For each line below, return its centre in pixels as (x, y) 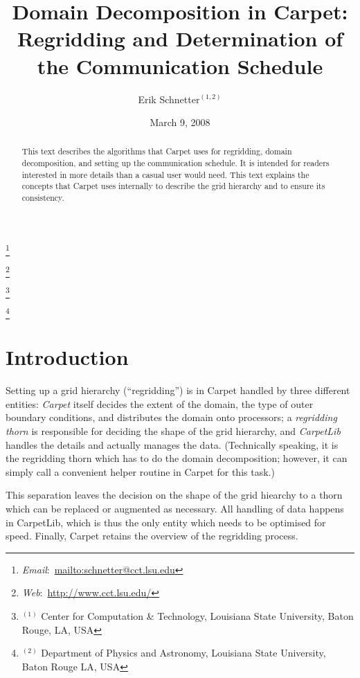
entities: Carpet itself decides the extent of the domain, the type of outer (160, 403)
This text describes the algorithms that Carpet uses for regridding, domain (157, 151)
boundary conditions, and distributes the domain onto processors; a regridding (171, 417)
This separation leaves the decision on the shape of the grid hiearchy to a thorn (174, 495)
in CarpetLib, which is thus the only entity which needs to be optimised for (166, 522)
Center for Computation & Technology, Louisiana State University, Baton (197, 615)
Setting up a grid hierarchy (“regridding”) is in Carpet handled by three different (178, 390)
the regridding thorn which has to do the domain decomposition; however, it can (177, 458)
